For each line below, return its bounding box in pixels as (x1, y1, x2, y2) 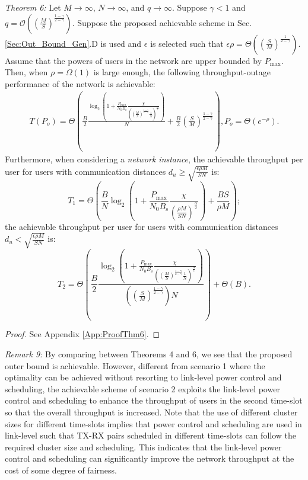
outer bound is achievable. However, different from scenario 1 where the (5, 359, 265, 372)
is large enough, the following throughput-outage (93, 66, 271, 78)
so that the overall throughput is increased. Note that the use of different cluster (5, 406, 298, 418)
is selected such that (150, 37, 224, 49)
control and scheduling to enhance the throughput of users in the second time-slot (5, 394, 303, 407)
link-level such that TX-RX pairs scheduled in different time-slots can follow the (5, 429, 297, 441)
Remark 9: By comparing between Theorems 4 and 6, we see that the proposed (5, 348, 293, 360)
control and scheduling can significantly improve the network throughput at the (5, 452, 294, 465)
